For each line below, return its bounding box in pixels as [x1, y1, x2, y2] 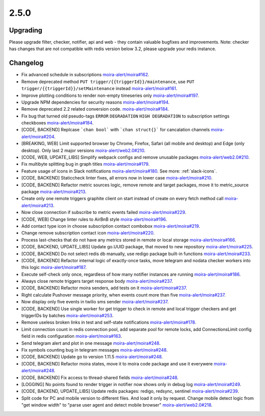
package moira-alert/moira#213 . [21, 189, 87, 194]
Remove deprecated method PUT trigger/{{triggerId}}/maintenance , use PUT [21, 79, 195, 85]
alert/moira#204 [21, 133, 54, 140]
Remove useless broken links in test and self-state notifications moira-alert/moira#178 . [21, 320, 196, 326]
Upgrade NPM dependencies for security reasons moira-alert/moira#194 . [21, 99, 170, 105]
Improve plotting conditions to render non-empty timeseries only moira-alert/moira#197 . [21, 92, 199, 98]
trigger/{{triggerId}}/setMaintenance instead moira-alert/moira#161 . [21, 86, 178, 91]
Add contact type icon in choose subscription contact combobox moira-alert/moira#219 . [21, 223, 200, 229]
